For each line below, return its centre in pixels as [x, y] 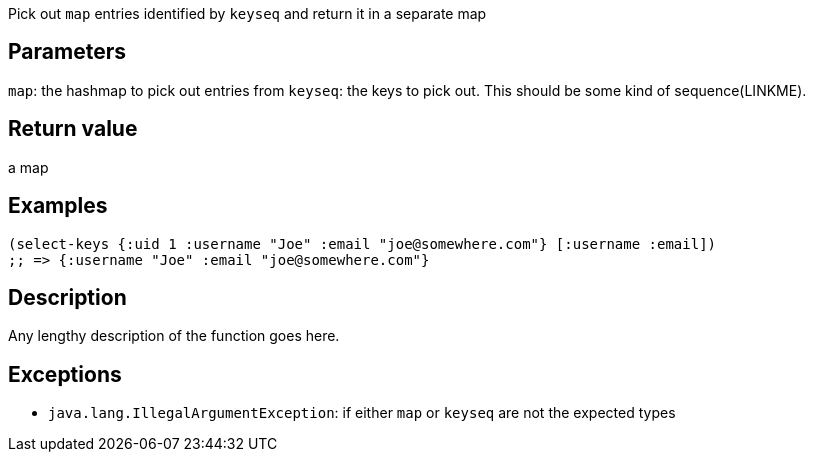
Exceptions [65, 374]
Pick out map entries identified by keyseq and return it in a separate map [247, 13]
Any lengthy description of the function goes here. [174, 336]
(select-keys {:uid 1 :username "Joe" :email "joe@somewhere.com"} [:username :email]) [362, 243]
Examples [58, 206]
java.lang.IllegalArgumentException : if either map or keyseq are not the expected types [362, 413]
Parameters [67, 52]
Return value [73, 129]
